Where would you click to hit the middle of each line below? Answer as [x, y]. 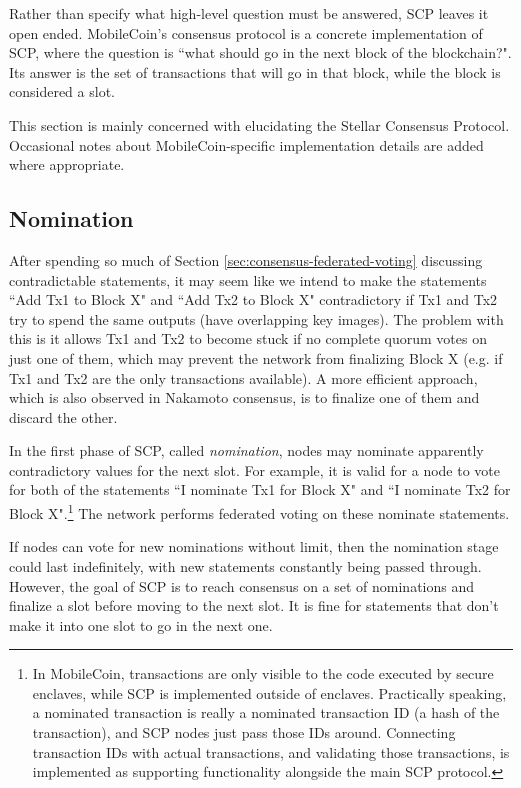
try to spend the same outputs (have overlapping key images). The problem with [256, 318]
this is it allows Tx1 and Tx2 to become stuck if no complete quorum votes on [248, 338]
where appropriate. [67, 164]
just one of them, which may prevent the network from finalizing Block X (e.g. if [256, 357]
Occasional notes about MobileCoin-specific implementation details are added [246, 144]
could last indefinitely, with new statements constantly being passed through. [245, 565]
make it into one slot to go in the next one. [141, 624]
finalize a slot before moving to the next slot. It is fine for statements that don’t [254, 605]
